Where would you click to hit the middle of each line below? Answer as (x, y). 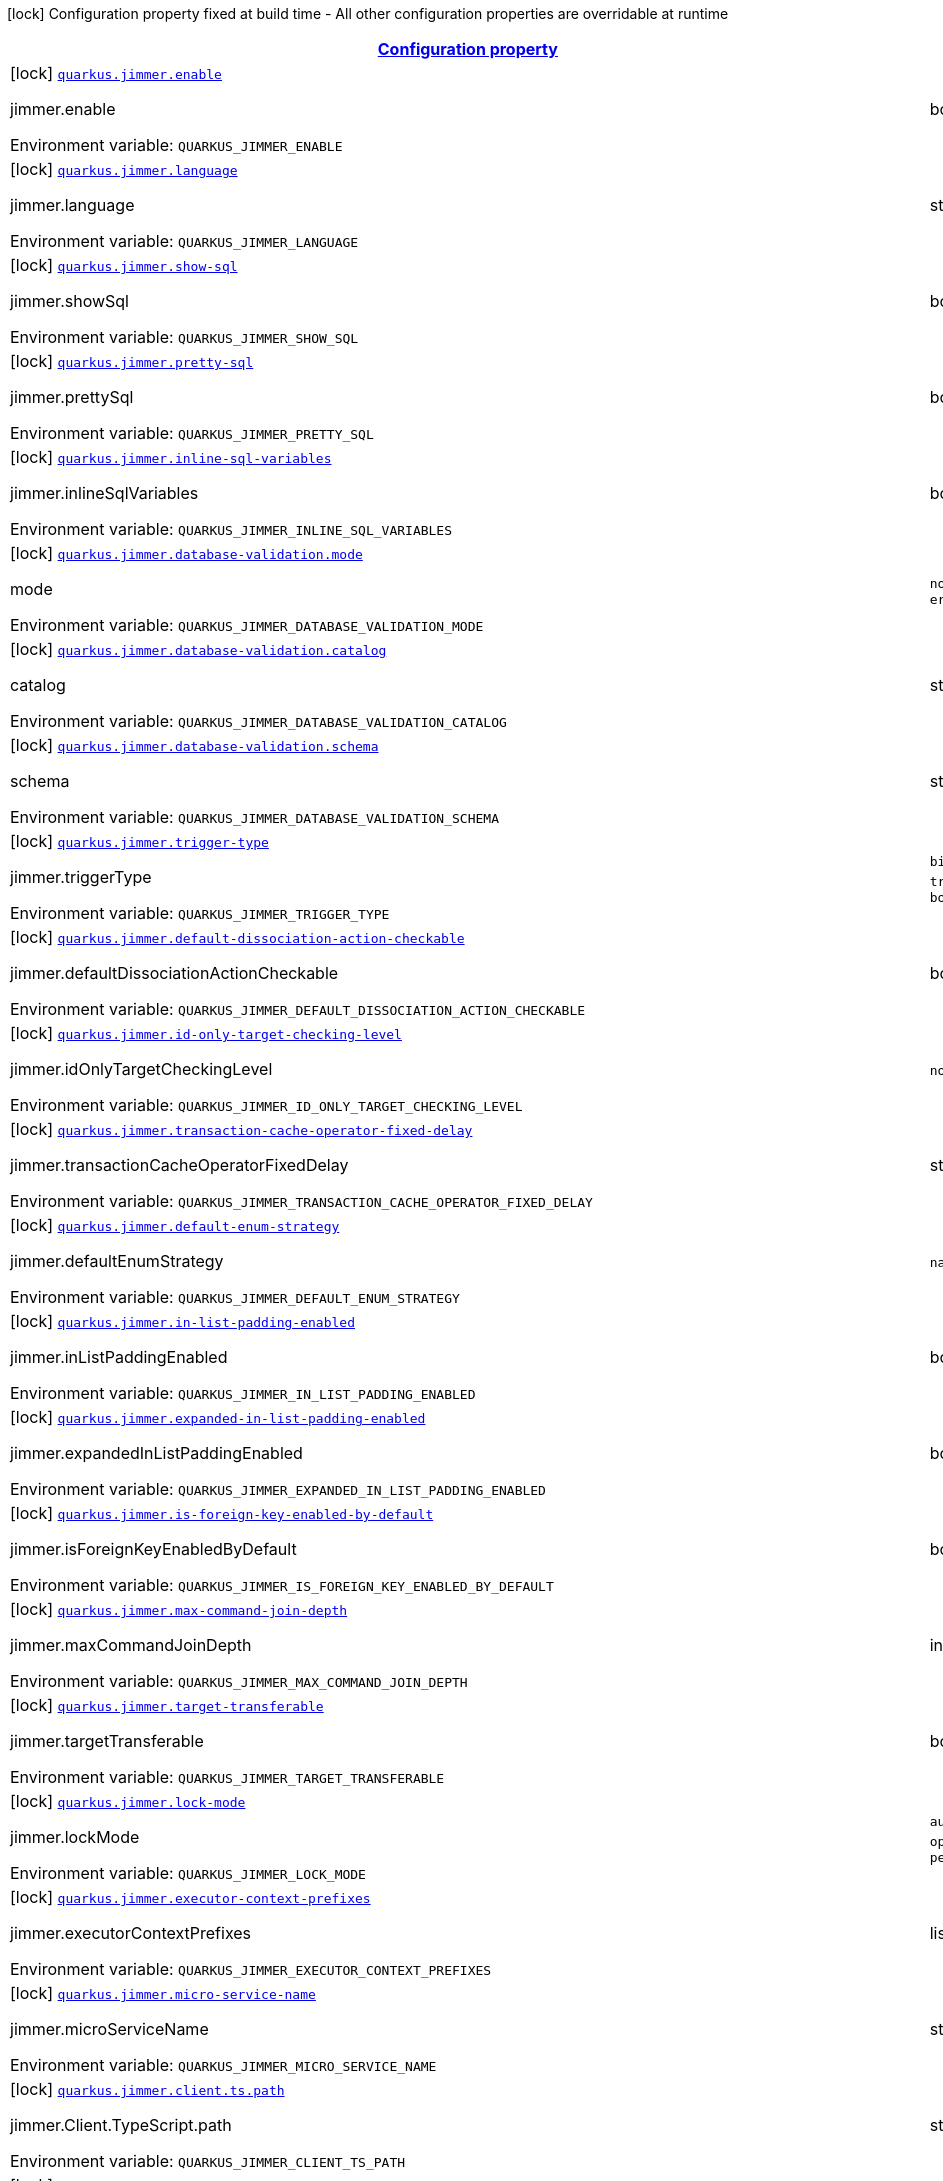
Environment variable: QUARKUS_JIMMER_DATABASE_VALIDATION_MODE (247, 625)
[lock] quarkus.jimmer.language (124, 169)
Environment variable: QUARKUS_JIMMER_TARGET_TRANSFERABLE (227, 1777)
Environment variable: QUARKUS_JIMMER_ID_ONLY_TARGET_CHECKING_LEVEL (266, 1105)
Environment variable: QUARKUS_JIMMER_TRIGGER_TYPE (200, 913)
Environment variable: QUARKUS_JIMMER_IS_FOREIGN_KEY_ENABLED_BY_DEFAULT (282, 1585)
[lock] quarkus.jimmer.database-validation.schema (194, 745)
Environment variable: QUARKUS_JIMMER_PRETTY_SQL (192, 433)
